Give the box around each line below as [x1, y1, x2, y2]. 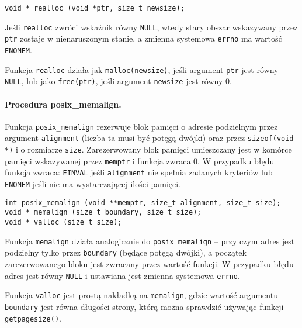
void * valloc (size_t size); [5, 217, 122, 226]
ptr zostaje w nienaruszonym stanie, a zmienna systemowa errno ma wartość [5, 32, 282, 44]
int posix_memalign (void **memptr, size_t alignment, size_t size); [5, 198, 281, 207]
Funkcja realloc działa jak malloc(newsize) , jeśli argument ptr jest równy [5, 63, 279, 75]
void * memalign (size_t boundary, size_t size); [5, 208, 202, 217]
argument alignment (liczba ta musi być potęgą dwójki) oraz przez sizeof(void [5, 132, 294, 144]
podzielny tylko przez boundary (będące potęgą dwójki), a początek [5, 246, 247, 258]
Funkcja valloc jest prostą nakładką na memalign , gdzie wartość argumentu [5, 289, 278, 301]
